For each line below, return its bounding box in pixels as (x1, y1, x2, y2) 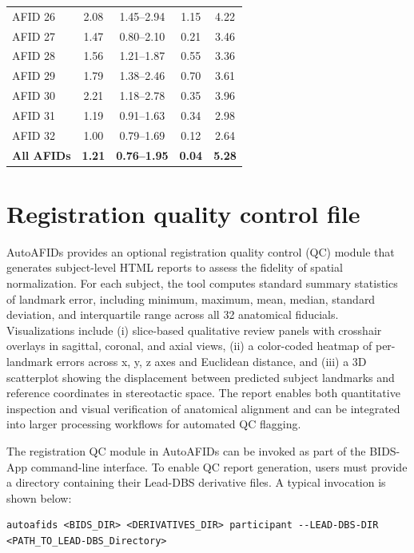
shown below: (6, 489, 72, 506)
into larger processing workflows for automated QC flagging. (6, 416, 301, 432)
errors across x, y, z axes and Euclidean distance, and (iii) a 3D (56, 353, 367, 370)
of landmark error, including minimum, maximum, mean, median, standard (6, 290, 376, 307)
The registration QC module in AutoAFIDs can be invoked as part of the (6, 443, 366, 459)
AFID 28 (12, 47, 56, 64)
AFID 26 (12, 7, 56, 24)
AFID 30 (12, 87, 56, 104)
